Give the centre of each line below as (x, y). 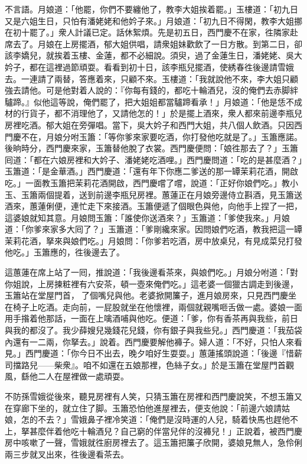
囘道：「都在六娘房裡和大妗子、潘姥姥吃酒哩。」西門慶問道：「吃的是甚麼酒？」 (153, 159)
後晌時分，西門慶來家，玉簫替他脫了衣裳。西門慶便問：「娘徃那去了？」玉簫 (151, 148)
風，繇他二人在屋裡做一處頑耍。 (67, 376)
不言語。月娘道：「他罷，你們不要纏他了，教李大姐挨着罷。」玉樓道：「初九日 (151, 9)
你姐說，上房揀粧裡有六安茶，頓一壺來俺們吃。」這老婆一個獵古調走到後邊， (151, 283)
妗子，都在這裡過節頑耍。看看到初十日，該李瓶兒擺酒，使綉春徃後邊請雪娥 (149, 66)
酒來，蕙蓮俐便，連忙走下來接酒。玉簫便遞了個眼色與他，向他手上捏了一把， (153, 206)
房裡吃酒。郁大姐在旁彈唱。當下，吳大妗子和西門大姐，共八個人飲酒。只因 (149, 124)
